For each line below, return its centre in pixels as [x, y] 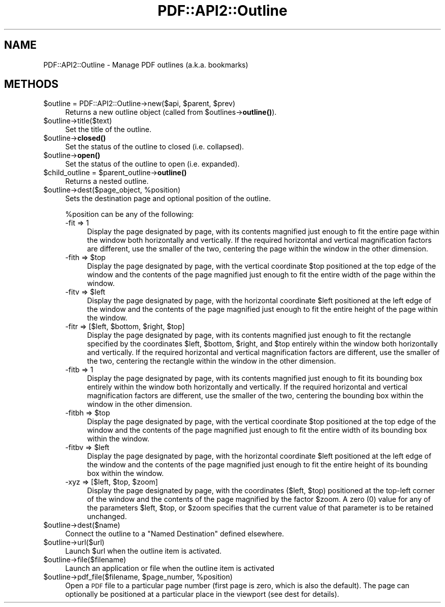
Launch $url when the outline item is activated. [144, 551]
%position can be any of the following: [130, 214]
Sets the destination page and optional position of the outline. [168, 199]
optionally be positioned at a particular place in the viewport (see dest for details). [202, 594]
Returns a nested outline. [107, 181]
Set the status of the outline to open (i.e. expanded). [152, 164]
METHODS [31, 84]
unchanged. [107, 517]
